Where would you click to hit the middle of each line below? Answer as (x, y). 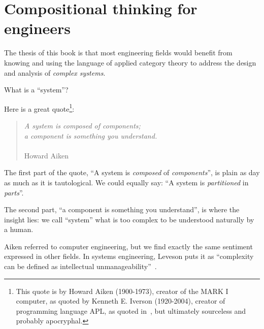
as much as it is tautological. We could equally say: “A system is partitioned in (126, 182)
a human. (19, 229)
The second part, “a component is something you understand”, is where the (122, 209)
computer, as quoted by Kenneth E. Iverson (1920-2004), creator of (121, 301)
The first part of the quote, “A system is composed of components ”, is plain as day (132, 172)
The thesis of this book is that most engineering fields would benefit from (118, 53)
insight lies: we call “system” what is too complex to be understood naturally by (129, 219)
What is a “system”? (36, 90)
